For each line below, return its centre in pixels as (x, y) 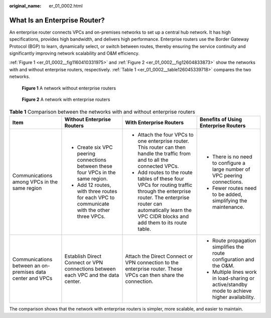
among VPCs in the (35, 182)
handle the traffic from (164, 153)
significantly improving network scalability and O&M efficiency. (75, 53)
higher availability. (234, 297)
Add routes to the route (165, 172)
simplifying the (230, 200)
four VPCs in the (96, 172)
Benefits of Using (221, 119)
